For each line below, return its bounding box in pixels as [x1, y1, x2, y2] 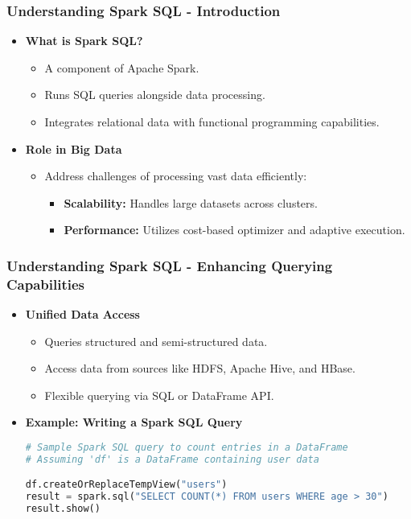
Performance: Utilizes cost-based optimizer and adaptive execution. [64, 221, 405, 238]
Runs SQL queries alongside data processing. [44, 86, 265, 103]
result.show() [25, 503, 101, 515]
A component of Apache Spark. [44, 59, 199, 76]
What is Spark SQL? [25, 32, 143, 49]
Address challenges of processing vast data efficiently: [44, 167, 307, 184]
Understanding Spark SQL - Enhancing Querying [6, 255, 333, 275]
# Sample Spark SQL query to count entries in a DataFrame [25, 442, 348, 454]
